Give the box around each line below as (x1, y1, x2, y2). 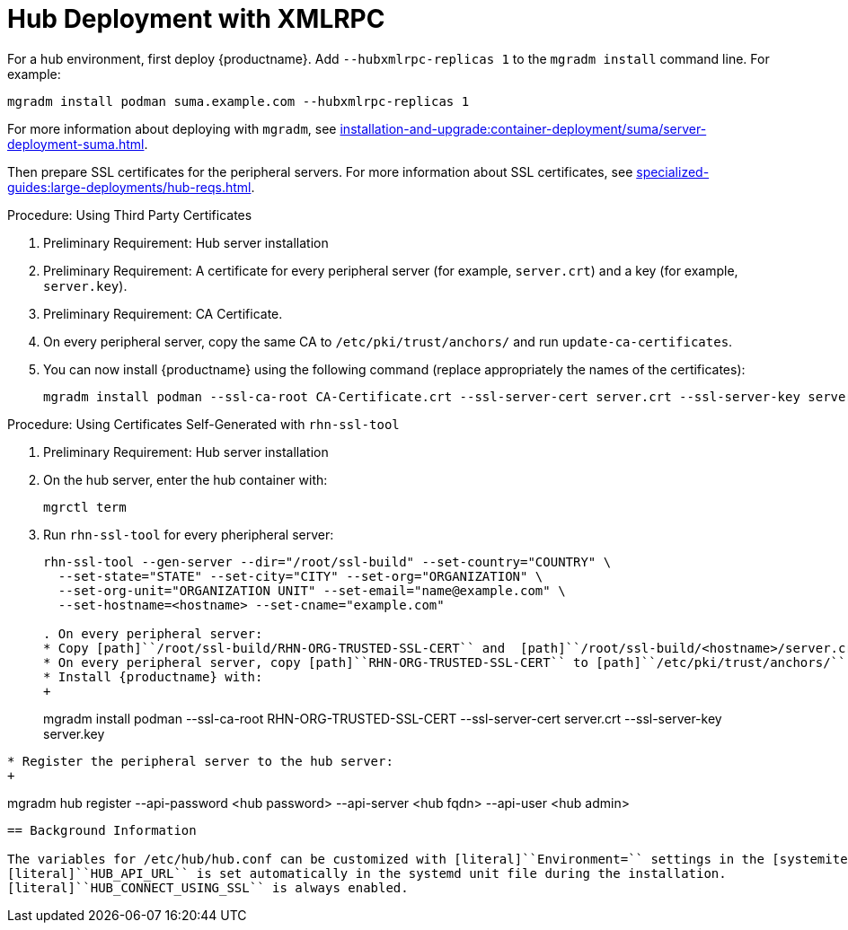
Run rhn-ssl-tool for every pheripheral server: (43, 526, 334, 542)
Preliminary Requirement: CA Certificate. (43, 305, 283, 321)
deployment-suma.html (7, 136, 145, 152)
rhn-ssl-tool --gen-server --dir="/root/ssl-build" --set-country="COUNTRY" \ (43, 554, 612, 569)
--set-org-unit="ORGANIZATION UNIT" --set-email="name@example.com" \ (57, 583, 566, 598)
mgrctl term (43, 499, 127, 514)
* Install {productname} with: (43, 669, 263, 684)
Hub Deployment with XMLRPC (7, 4, 385, 34)
